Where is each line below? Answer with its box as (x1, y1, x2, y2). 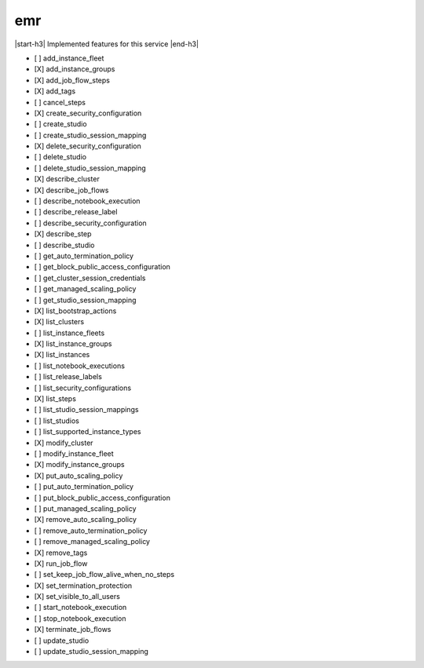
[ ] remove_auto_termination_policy (34, 526, 148, 535)
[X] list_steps (34, 394, 76, 403)
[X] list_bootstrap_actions (34, 306, 117, 316)
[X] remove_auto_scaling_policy (34, 515, 137, 524)
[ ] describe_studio (34, 240, 95, 250)
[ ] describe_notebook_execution (34, 196, 141, 206)
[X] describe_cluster (34, 174, 100, 184)
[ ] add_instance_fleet (34, 53, 104, 63)
